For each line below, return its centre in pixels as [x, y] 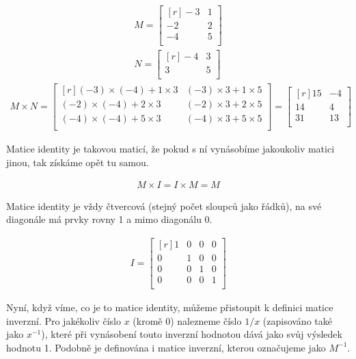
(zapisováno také [297, 320]
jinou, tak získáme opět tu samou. [78, 162]
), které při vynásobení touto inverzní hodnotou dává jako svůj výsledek [192, 334]
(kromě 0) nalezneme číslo [187, 320]
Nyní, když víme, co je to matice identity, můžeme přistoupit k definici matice [170, 307]
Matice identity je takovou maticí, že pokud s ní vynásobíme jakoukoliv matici [170, 149]
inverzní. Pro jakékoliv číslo [64, 320]
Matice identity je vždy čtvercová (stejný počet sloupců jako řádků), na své [164, 205]
